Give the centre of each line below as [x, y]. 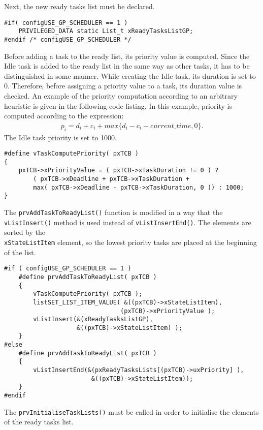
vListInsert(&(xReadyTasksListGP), [93, 319]
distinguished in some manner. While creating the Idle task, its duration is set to [130, 75]
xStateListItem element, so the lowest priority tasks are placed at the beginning [130, 242]
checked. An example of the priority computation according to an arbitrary [121, 95]
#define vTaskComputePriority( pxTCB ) [71, 154]
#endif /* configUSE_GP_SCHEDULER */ [68, 39]
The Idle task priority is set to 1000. [60, 137]
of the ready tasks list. [39, 422]
